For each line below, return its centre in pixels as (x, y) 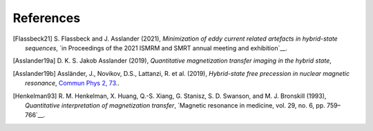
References (47, 18)
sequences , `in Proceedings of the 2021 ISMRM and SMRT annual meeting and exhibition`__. (156, 48)
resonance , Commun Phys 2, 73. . (73, 83)
